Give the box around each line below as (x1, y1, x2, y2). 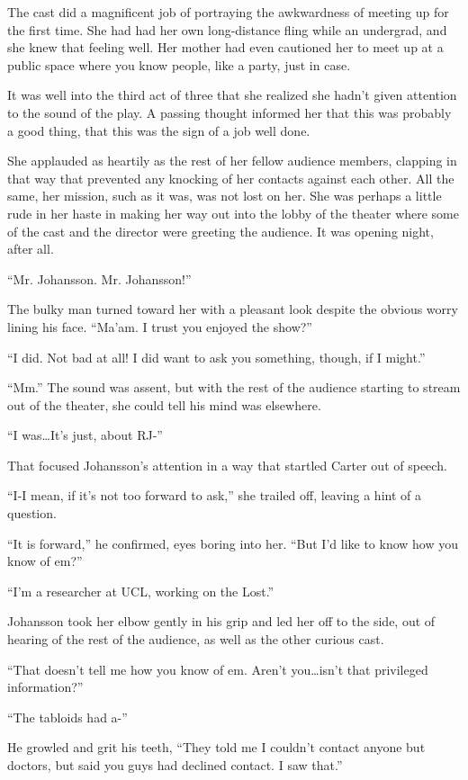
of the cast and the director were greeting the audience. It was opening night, (7, 221, 434, 240)
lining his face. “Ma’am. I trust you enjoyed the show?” (7, 317, 312, 336)
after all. (7, 239, 54, 258)
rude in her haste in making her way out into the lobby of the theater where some (7, 203, 459, 222)
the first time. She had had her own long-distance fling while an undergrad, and (7, 20, 447, 39)
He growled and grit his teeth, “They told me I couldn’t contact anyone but (7, 738, 426, 757)
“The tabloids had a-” (7, 707, 128, 726)
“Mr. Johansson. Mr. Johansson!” (7, 269, 192, 288)
